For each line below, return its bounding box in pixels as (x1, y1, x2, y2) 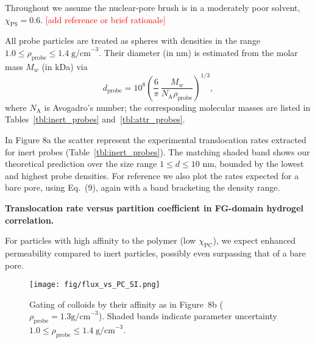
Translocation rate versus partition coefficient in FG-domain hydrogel (5, 202, 303, 214)
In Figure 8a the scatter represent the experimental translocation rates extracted (5, 133, 306, 146)
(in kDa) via (41, 60, 88, 72)
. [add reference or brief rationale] (40, 13, 166, 26)
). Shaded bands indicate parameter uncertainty (98, 309, 277, 322)
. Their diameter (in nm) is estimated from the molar (99, 46, 298, 58)
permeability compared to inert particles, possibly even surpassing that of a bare (5, 247, 306, 260)
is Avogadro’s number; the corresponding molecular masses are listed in (44, 101, 311, 113)
